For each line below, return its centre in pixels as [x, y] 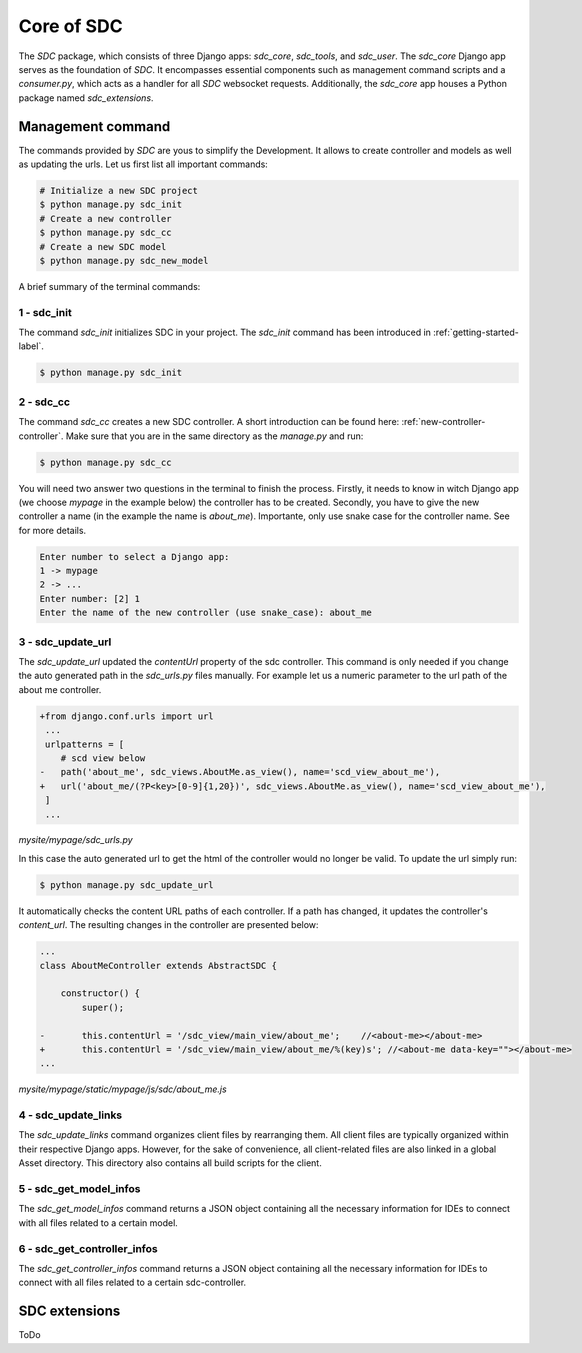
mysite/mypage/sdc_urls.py [76, 840]
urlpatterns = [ [85, 744]
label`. [31, 346]
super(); [103, 1007]
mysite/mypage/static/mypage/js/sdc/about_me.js [122, 1089]
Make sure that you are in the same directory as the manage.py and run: [214, 436]
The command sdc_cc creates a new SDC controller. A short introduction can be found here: [209, 422]
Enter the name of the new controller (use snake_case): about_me [205, 613]
